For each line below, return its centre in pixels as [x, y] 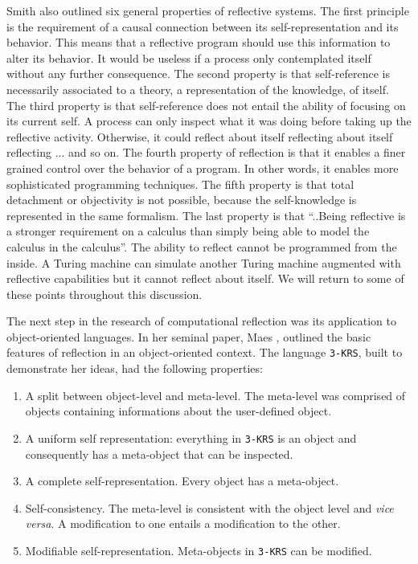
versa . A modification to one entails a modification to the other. [183, 523]
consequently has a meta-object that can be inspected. [159, 454]
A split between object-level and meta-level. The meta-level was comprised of [215, 395]
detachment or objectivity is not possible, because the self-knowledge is [182, 200]
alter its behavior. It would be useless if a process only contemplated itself [189, 57]
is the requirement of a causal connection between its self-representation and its [203, 26]
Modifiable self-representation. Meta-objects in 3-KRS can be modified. [199, 550]
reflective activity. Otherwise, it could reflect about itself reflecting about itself [200, 136]
